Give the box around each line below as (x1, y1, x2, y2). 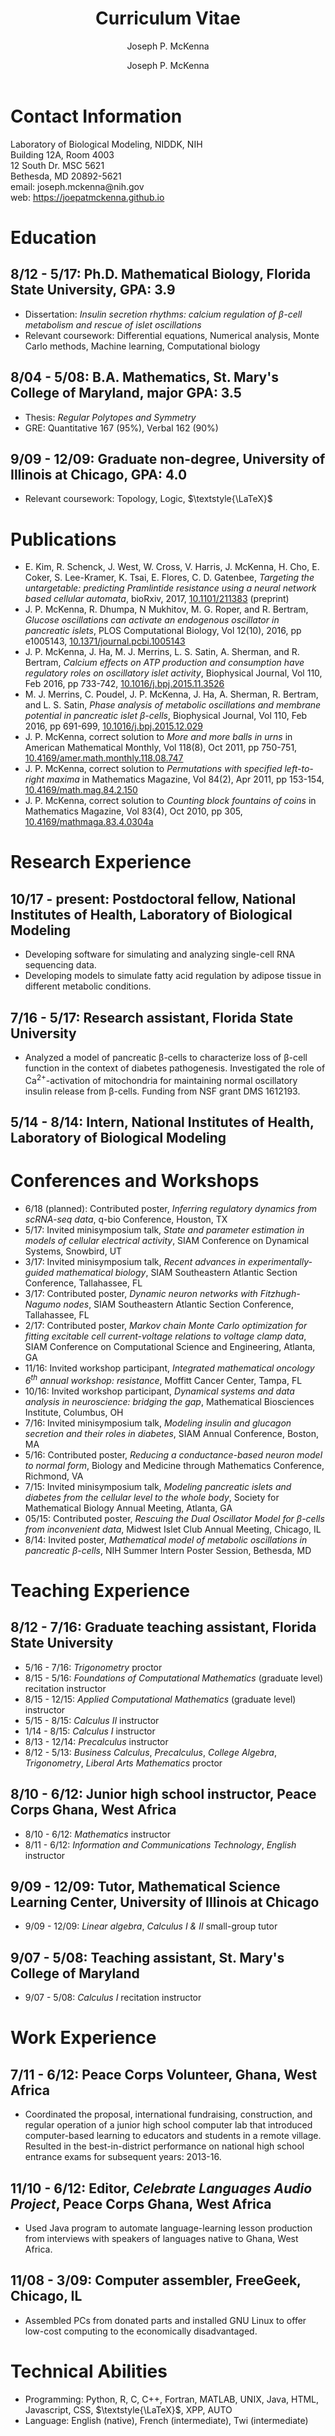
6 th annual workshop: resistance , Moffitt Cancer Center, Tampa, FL (24, 1373, 303, 1386)
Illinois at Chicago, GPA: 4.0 (10, 466, 188, 483)
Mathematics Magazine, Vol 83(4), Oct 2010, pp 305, (24, 805, 243, 817)
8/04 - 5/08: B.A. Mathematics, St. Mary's (10, 369, 279, 386)
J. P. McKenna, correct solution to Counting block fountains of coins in (24, 795, 317, 807)
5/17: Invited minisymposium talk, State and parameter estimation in (24, 1224, 305, 1236)
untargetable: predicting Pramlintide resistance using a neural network (24, 582, 317, 594)
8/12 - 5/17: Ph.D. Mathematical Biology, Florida (10, 266, 312, 283)
